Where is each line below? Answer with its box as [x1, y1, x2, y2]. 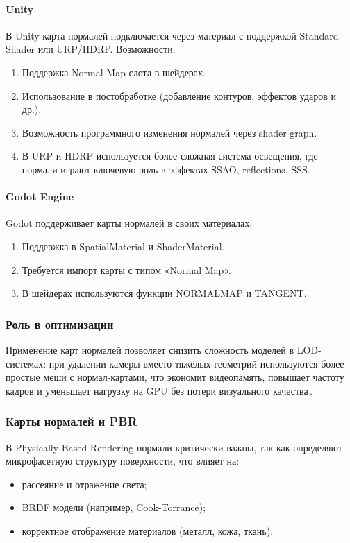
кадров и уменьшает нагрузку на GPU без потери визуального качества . [6, 383, 312, 397]
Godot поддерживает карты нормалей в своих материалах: [6, 216, 253, 230]
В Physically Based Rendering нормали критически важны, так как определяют [6, 440, 342, 454]
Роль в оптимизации [6, 315, 114, 332]
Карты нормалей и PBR [6, 413, 137, 430]
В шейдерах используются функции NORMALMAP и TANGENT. [22, 286, 307, 300]
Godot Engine [6, 189, 74, 204]
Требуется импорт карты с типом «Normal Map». [22, 262, 231, 277]
